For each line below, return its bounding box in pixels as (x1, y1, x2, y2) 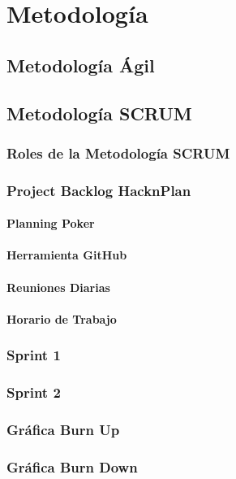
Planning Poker (6, 215, 95, 232)
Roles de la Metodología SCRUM (6, 142, 230, 163)
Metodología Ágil (6, 52, 155, 77)
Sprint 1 (6, 345, 61, 365)
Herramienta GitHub (6, 246, 127, 263)
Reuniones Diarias (6, 278, 110, 295)
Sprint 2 (6, 382, 61, 403)
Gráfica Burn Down (6, 456, 138, 477)
